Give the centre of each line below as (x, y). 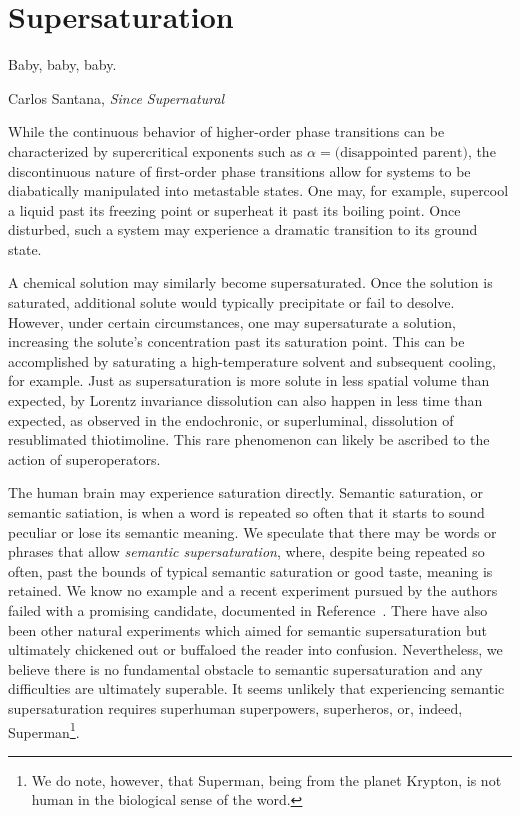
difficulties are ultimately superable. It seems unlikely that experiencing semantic (256, 688)
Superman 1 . (44, 730)
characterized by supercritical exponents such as (155, 150)
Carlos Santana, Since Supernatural (116, 97)
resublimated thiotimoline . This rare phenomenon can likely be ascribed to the (249, 439)
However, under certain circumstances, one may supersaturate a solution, (232, 321)
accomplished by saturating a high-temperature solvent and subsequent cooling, (252, 360)
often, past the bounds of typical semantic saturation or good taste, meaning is (250, 570)
